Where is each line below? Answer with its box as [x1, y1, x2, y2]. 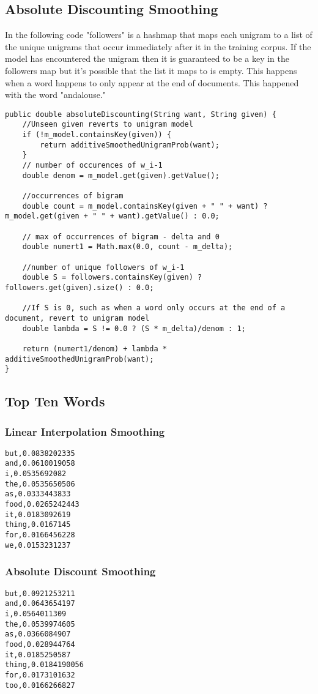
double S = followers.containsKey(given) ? [22, 273, 202, 282]
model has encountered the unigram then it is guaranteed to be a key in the [5, 52, 289, 65]
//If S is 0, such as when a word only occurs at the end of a [22, 304, 286, 313]
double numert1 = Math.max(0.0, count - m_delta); [22, 242, 233, 252]
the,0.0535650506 [5, 479, 75, 488]
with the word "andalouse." [5, 88, 106, 101]
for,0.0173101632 [5, 670, 75, 679]
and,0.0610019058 [5, 459, 75, 468]
